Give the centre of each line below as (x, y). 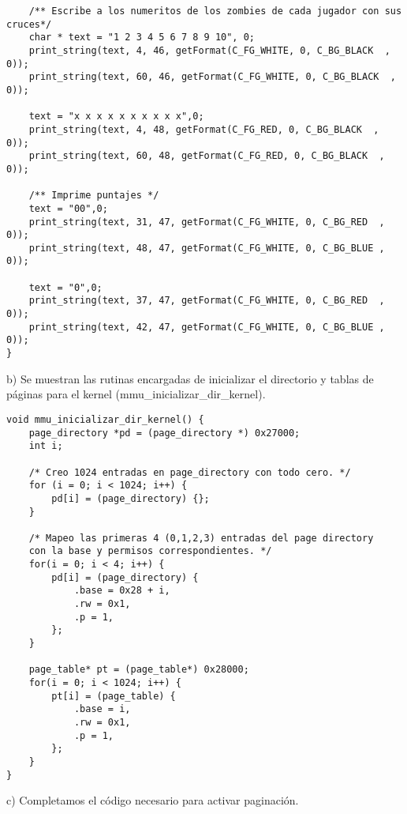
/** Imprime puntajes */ (94, 196)
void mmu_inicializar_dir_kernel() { (105, 419)
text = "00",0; (68, 208)
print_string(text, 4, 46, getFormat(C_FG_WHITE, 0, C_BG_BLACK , (209, 50)
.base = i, (102, 709)
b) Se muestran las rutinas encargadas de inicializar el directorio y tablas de (190, 378)
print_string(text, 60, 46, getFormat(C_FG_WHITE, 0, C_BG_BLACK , (212, 77)
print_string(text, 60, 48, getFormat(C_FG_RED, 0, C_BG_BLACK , (207, 156)
